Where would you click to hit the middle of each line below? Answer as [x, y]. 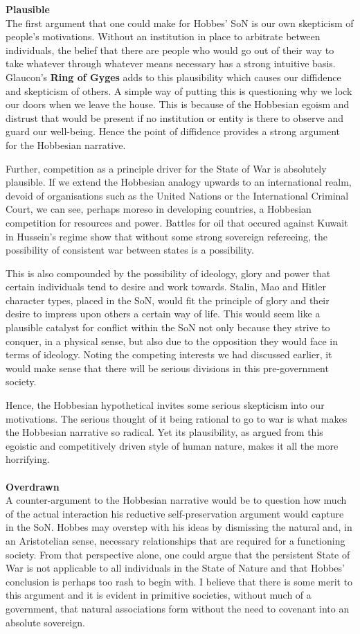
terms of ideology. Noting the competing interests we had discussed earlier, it [169, 354]
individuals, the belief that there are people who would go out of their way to [170, 50]
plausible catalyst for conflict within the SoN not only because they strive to [168, 327]
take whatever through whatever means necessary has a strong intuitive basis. [171, 63]
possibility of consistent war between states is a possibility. [130, 250]
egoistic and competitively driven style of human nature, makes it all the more [172, 445]
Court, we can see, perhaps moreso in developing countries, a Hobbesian [159, 209]
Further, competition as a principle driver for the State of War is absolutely [166, 168]
